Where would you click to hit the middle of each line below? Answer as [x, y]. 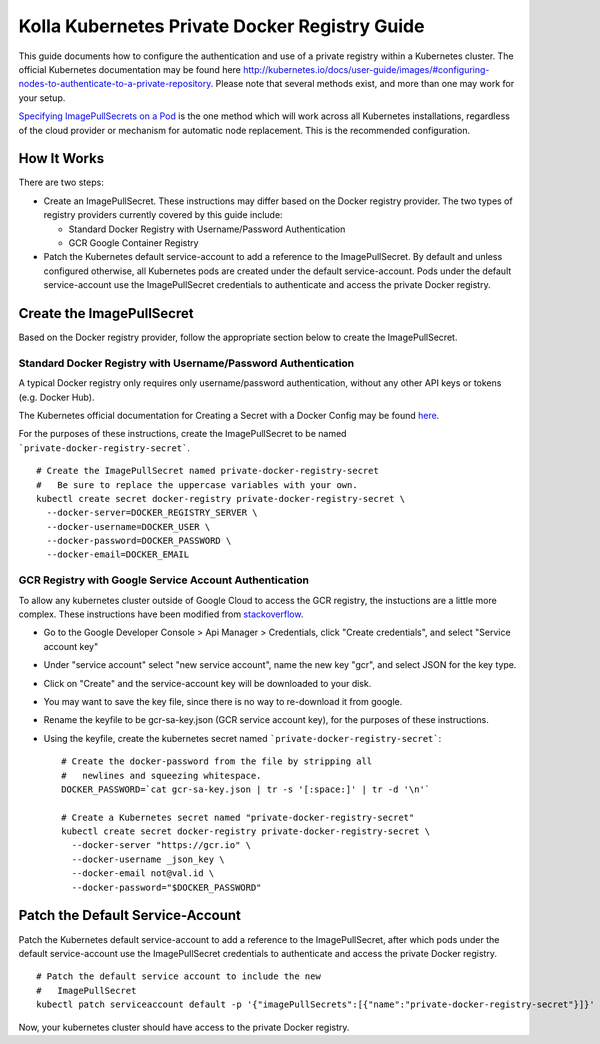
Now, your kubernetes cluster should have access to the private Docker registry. [184, 1027]
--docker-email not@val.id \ [143, 873]
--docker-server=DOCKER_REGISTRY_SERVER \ [152, 513]
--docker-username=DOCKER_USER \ [128, 526]
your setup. [42, 97]
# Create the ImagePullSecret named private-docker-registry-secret [207, 471]
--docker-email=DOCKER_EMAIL [118, 554]
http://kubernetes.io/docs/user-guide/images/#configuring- [366, 69]
